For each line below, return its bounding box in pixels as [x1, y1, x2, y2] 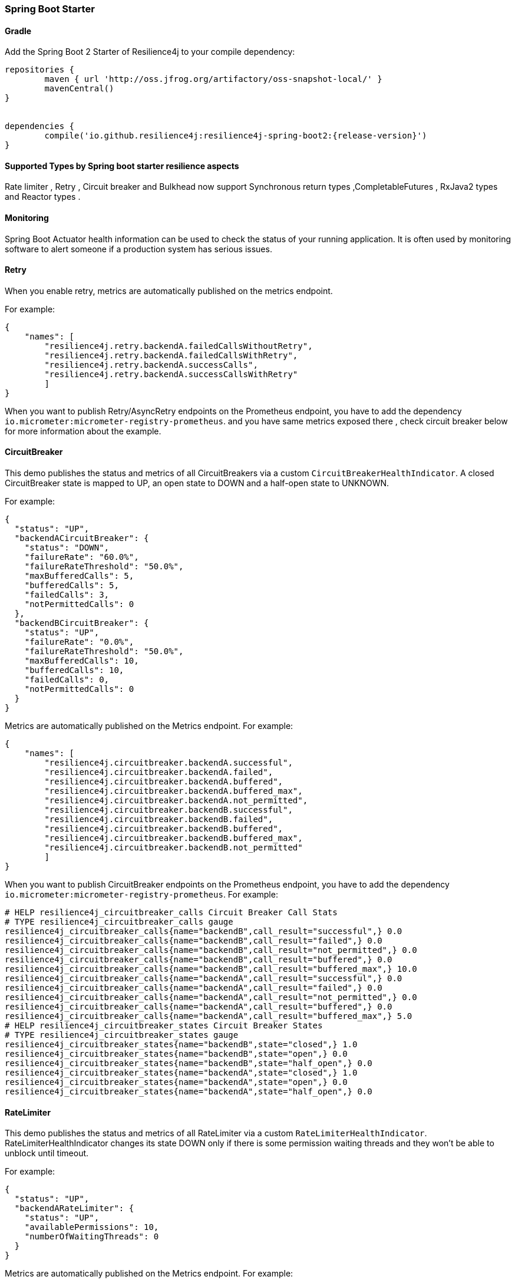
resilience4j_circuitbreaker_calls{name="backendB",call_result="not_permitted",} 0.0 [5, 945, 417, 955]
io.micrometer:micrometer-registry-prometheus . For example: [5, 889, 278, 900]
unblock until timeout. [5, 1148, 89, 1159]
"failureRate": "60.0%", [24, 552, 139, 562]
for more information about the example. [5, 426, 161, 436]
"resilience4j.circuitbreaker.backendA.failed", [44, 767, 273, 777]
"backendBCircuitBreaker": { [14, 618, 149, 628]
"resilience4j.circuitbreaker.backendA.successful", [44, 758, 293, 768]
